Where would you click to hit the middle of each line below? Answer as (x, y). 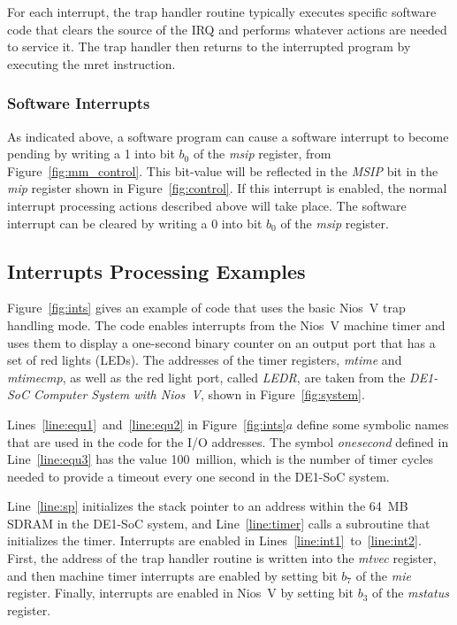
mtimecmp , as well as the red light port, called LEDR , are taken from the (206, 377)
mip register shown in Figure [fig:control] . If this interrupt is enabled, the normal (227, 188)
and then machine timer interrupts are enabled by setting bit (172, 575)
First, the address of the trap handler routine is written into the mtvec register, (222, 558)
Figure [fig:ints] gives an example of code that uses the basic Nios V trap (206, 308)
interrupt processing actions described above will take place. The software (207, 205)
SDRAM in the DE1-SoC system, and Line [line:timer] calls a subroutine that (219, 523)
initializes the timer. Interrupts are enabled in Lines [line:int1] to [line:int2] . (214, 540)
